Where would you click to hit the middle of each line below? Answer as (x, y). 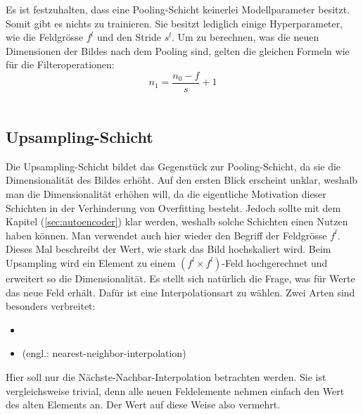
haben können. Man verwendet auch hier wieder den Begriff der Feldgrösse (166, 235)
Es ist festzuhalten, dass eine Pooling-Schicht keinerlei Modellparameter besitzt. (178, 9)
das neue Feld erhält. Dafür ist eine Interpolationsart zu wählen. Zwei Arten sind (180, 292)
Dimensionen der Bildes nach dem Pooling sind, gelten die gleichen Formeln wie (178, 50)
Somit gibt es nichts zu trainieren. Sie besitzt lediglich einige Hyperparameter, (174, 23)
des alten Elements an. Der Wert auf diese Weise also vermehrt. (143, 404)
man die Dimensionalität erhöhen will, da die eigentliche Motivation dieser (166, 194)
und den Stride (129, 37)
